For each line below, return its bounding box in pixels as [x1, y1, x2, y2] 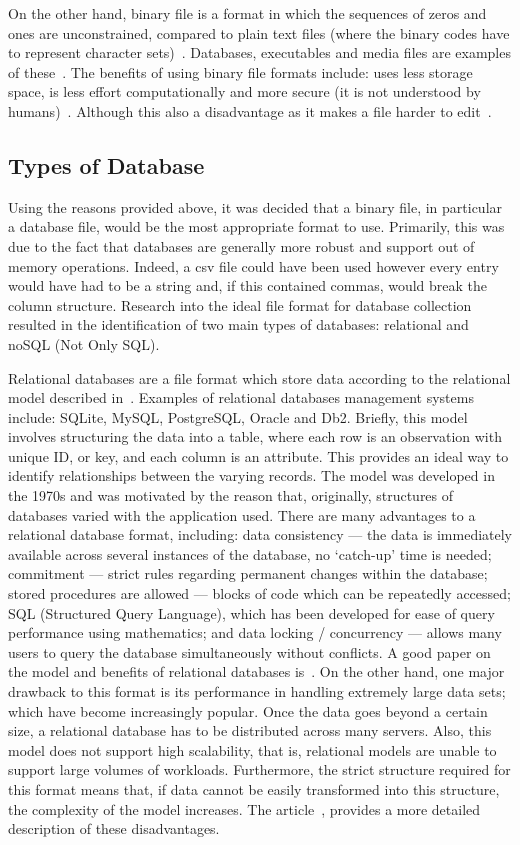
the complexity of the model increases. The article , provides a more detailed [8, 798, 481, 819]
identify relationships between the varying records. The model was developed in [8, 465, 495, 486]
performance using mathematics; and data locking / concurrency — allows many [8, 622, 502, 643]
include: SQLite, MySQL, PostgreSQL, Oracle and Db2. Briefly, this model [8, 406, 468, 427]
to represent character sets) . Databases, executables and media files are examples [8, 42, 511, 63]
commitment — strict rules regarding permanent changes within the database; [8, 563, 488, 584]
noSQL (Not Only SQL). [8, 333, 160, 354]
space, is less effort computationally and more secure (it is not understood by [8, 81, 481, 102]
